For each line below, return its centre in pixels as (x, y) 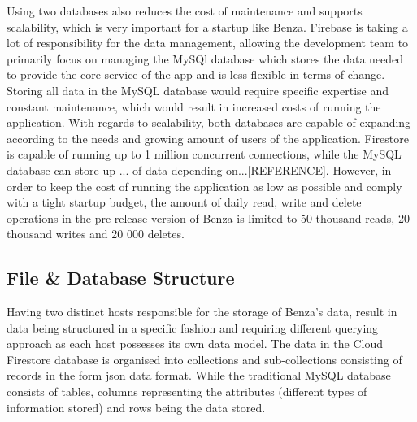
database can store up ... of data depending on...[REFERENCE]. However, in (199, 170)
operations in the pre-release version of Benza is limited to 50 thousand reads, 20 (208, 218)
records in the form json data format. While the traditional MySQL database (199, 375)
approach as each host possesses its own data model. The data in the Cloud (195, 344)
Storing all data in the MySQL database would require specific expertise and (198, 90)
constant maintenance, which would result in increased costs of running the (194, 106)
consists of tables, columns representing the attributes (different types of (187, 392)
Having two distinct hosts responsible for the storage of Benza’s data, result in (202, 312)
